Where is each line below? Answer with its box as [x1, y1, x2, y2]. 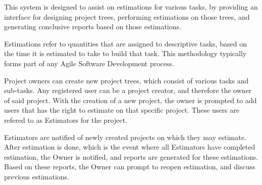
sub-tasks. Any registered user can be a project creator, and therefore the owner [4, 85, 252, 96]
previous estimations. [4, 171, 69, 181]
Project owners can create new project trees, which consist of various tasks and [4, 75, 249, 85]
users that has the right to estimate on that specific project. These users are [4, 105, 239, 115]
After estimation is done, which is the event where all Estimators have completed [4, 142, 255, 152]
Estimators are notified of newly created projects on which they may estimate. [4, 131, 246, 142]
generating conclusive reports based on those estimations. [4, 21, 181, 32]
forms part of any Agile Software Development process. [4, 58, 174, 68]
